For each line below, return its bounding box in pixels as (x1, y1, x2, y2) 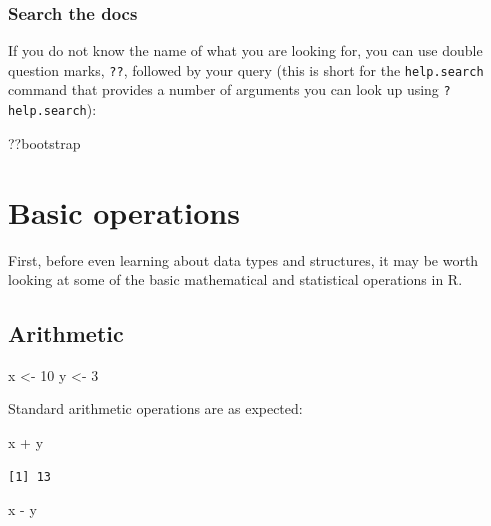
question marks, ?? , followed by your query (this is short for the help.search (8, 59, 484, 80)
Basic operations (8, 191, 240, 232)
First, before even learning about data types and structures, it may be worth (8, 249, 479, 270)
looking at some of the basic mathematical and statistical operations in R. (8, 269, 463, 290)
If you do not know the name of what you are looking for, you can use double (8, 40, 483, 61)
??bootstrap (8, 132, 81, 153)
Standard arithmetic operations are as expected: (8, 398, 303, 419)
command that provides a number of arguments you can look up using (8, 79, 439, 100)
